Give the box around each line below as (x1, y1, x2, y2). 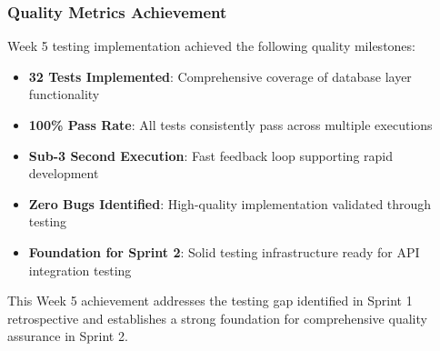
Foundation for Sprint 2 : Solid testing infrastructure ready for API (28, 242, 420, 261)
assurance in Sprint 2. (7, 326, 128, 346)
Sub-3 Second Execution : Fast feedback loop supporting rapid (28, 145, 394, 165)
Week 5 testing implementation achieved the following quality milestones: (7, 36, 415, 55)
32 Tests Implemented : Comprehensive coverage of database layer (28, 66, 412, 85)
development (28, 164, 99, 183)
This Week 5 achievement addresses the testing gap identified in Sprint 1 (7, 291, 413, 310)
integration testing (28, 260, 132, 279)
